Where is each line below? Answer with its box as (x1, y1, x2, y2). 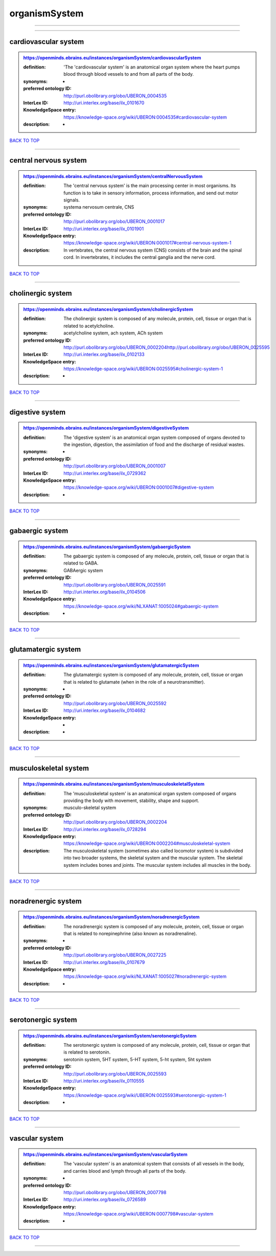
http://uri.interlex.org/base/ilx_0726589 (63, 1197, 146, 1203)
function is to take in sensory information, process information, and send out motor (63, 190, 239, 196)
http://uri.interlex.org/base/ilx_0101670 (63, 100, 145, 106)
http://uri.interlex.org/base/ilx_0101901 (63, 226, 144, 232)
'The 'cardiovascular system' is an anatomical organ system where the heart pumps (63, 64, 240, 70)
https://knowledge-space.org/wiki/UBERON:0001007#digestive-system (63, 484, 214, 490)
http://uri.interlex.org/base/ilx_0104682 (63, 707, 146, 713)
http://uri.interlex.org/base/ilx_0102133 (63, 351, 145, 357)
